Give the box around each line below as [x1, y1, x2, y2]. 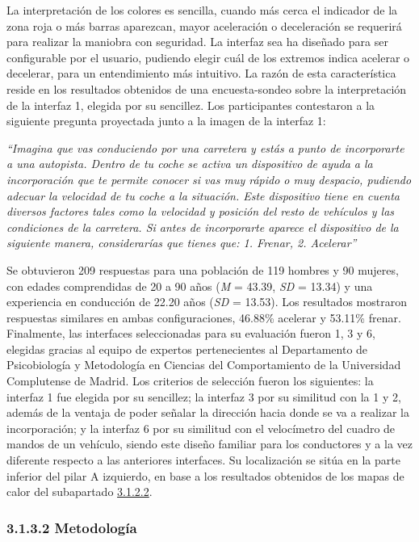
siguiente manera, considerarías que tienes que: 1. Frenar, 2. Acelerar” [6, 234, 357, 251]
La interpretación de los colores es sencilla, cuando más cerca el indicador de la [6, 2, 398, 18]
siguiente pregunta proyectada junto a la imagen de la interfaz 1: [6, 112, 326, 129]
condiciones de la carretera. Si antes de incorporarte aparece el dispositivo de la [6, 218, 399, 235]
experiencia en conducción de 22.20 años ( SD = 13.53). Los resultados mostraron [6, 293, 407, 310]
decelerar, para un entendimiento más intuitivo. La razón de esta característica [6, 65, 396, 82]
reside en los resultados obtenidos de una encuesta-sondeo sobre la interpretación [6, 80, 407, 97]
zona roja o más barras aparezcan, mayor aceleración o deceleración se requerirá [6, 17, 402, 34]
